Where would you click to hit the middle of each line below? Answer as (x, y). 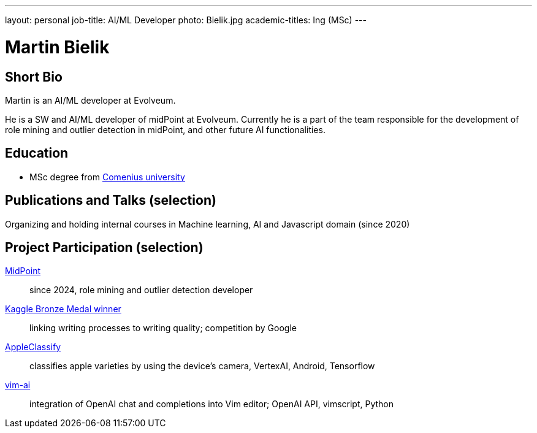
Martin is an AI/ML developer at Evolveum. (90, 100)
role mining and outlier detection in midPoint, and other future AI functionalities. (165, 129)
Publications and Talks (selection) (111, 201)
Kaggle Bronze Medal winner (63, 309)
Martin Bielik (57, 47)
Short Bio (34, 77)
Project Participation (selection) (104, 248)
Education (37, 153)
